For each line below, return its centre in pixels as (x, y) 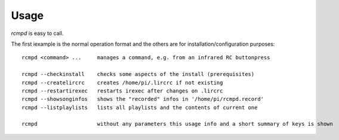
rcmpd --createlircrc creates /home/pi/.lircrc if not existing (122, 82)
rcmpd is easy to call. (37, 33)
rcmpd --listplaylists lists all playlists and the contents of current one (140, 107)
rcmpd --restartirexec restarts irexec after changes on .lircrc (122, 91)
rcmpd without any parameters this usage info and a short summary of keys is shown (178, 124)
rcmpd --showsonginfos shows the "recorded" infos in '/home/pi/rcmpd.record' (143, 99)
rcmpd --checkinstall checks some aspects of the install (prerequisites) (138, 74)
